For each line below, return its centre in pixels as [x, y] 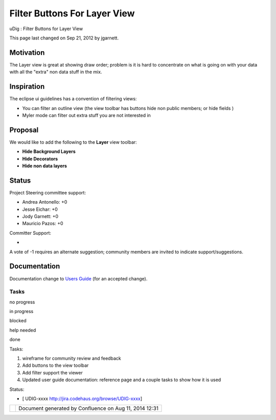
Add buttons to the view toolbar [55, 365]
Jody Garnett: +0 [40, 216]
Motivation [27, 52]
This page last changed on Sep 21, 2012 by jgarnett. [64, 38]
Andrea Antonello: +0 [45, 202]
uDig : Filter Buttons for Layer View [46, 29]
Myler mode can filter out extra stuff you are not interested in [86, 115]
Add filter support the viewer [52, 372]
